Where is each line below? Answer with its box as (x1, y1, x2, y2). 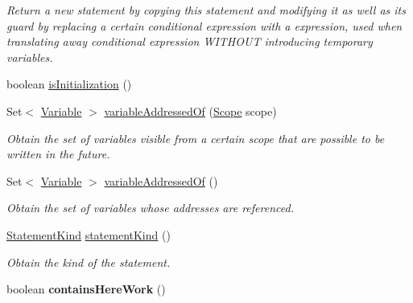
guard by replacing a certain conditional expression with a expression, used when (6, 17, 403, 34)
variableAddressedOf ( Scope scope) (104, 102, 277, 119)
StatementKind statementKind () (6, 226, 171, 243)
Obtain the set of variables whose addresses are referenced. (6, 199, 294, 216)
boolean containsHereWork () (6, 280, 166, 297)
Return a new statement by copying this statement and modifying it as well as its (6, 2, 406, 18)
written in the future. (6, 145, 110, 162)
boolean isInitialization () (6, 76, 132, 92)
